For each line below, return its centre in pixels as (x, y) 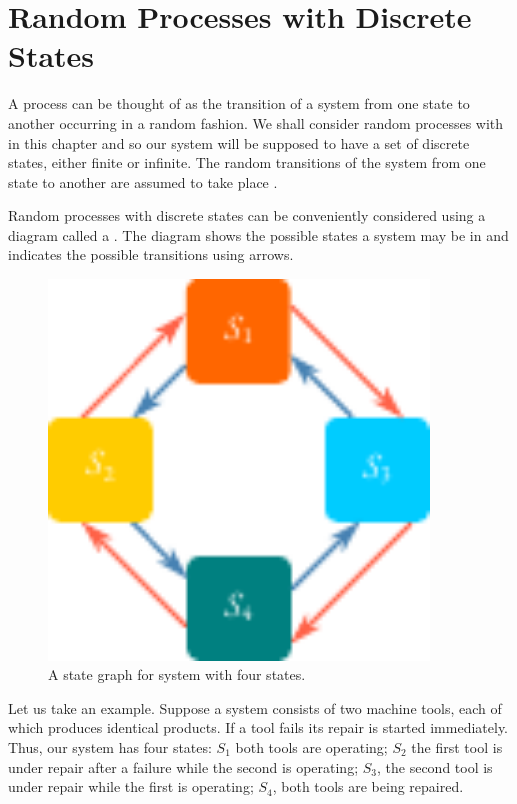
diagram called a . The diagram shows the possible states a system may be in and (258, 234)
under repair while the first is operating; (131, 786)
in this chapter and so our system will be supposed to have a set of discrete (239, 142)
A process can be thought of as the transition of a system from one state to (239, 103)
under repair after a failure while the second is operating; (183, 766)
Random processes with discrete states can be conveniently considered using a (247, 215)
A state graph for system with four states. (177, 674)
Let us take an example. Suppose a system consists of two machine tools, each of (255, 707)
